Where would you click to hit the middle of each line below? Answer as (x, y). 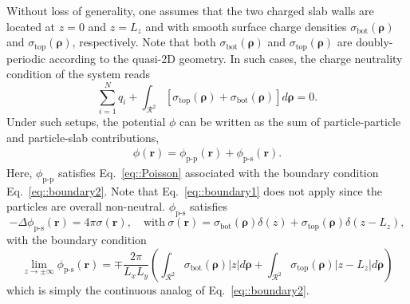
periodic (26, 58)
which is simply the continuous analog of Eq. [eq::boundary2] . (158, 289)
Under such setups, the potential (86, 121)
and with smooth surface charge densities (246, 26)
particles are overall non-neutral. (86, 206)
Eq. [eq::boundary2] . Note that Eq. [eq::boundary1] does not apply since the (194, 190)
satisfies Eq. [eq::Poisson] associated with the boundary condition (218, 172)
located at (31, 26)
